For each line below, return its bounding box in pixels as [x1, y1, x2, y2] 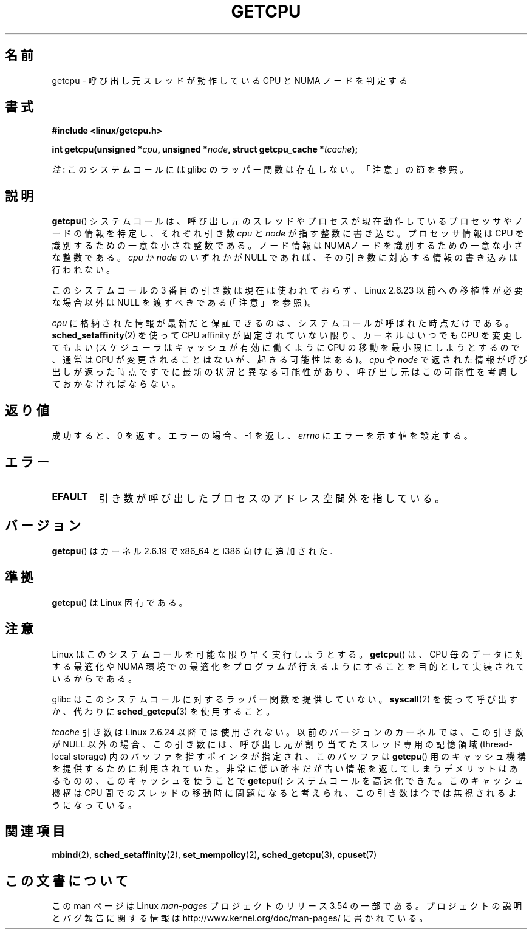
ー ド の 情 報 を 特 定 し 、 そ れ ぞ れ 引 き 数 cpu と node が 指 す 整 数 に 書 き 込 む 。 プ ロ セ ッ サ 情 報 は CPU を [52, 228, 524, 239]
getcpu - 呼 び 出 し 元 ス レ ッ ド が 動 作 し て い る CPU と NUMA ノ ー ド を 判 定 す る [52, 75, 408, 86]
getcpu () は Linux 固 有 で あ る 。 [52, 597, 188, 608]
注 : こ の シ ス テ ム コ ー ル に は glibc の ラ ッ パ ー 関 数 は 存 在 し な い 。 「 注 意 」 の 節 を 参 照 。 [52, 164, 469, 175]
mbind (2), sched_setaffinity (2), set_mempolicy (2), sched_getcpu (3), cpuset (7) [52, 850, 377, 860]
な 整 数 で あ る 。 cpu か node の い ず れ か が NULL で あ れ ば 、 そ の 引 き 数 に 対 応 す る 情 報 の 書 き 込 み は [52, 252, 517, 263]
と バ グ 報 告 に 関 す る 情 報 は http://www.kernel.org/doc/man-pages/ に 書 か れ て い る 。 [52, 913, 428, 924]
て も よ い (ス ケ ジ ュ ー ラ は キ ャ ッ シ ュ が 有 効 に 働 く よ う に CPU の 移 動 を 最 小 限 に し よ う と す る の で [52, 342, 520, 353]
